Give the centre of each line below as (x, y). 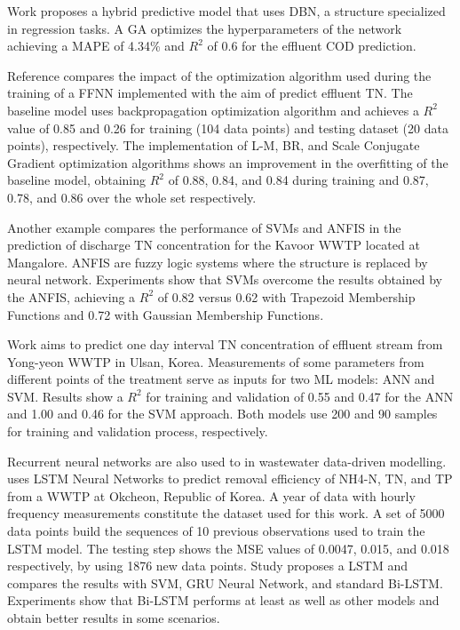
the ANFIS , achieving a (71, 296)
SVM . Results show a (65, 396)
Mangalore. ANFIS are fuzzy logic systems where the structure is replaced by (218, 262)
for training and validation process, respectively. (138, 431)
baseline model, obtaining (77, 180)
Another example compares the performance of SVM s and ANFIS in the (204, 227)
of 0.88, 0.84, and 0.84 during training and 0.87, (298, 180)
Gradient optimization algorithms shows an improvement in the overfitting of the (228, 162)
